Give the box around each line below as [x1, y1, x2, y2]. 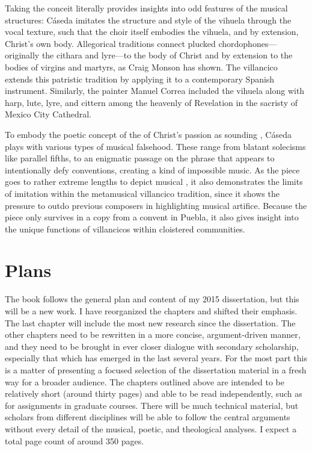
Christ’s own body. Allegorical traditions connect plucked [5, 37, 216, 49]
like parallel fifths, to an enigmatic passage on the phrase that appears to [5, 152, 275, 164]
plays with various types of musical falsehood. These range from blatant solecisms [5, 140, 306, 152]
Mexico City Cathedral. [5, 108, 91, 120]
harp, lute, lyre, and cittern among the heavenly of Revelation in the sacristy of [5, 96, 298, 108]
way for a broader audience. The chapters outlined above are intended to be [5, 375, 284, 388]
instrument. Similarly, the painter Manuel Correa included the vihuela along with [5, 84, 305, 97]
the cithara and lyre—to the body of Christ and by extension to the [41, 49, 293, 61]
